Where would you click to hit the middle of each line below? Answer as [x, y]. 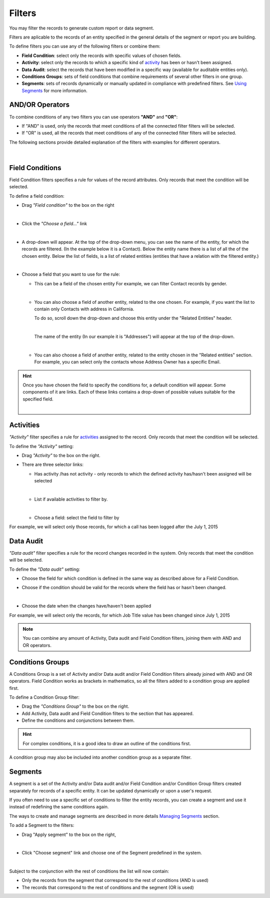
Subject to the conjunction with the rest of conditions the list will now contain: [89, 871]
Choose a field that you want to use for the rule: [71, 274]
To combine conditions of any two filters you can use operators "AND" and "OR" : [93, 117]
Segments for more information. [54, 91]
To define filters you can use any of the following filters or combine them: [85, 46]
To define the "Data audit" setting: [45, 569]
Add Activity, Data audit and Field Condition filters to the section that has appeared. [108, 713]
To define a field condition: [37, 196]
